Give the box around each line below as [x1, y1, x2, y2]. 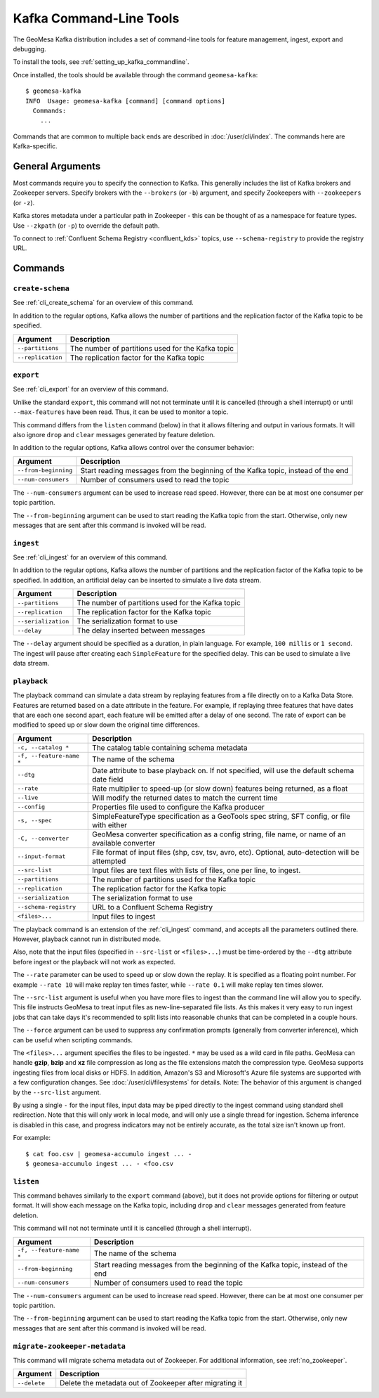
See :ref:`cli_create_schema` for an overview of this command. [13, 299, 194, 307]
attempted [92, 856, 126, 866]
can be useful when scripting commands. [13, 1035, 133, 1044]
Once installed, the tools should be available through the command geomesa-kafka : [13, 70, 258, 79]
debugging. [13, 44, 47, 53]
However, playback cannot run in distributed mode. [13, 935, 161, 943]
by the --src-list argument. [13, 1088, 102, 1096]
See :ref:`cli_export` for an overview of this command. [13, 385, 168, 394]
